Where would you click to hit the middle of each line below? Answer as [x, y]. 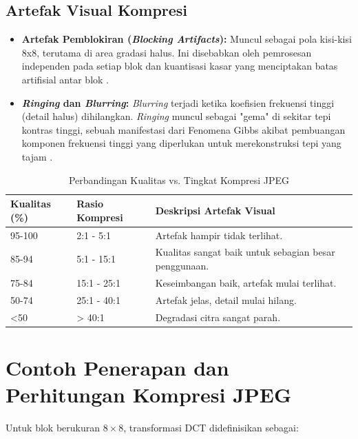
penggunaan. [182, 266]
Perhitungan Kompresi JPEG [149, 395]
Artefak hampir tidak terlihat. [219, 235]
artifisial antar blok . [65, 79]
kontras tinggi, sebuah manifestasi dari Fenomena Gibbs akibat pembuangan [183, 129]
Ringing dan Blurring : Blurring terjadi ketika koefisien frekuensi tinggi [178, 102]
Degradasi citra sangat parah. [218, 317]
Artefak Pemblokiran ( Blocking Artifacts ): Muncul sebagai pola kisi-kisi [187, 39]
